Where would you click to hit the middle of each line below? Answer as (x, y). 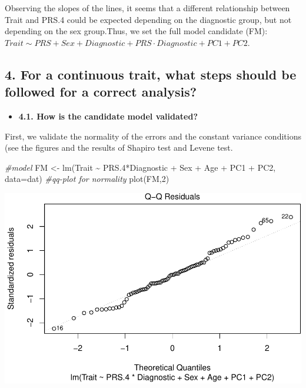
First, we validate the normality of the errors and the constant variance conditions (153, 136)
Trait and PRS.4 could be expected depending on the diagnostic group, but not (148, 19)
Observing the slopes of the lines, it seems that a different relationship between (147, 8)
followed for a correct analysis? (101, 92)
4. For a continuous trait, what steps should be (151, 74)
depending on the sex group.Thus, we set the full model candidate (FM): (136, 31)
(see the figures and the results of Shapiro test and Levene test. (119, 147)
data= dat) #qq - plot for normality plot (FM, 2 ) (87, 179)
